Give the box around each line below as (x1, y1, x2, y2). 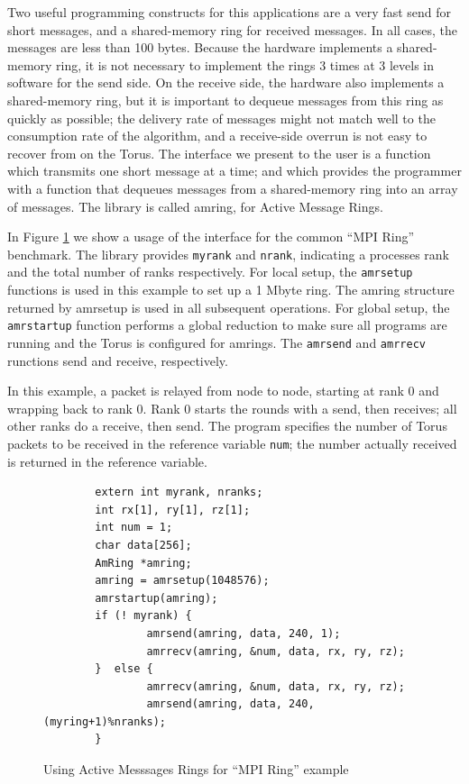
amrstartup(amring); (95, 591, 218, 605)
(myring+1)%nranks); (43, 715, 167, 728)
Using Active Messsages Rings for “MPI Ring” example (43, 760, 349, 779)
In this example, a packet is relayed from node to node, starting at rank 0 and (7, 381, 439, 400)
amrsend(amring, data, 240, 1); (146, 626, 341, 640)
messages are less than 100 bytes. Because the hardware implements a (7, 38, 393, 57)
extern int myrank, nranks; (95, 486, 263, 499)
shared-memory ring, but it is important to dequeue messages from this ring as (7, 90, 444, 109)
